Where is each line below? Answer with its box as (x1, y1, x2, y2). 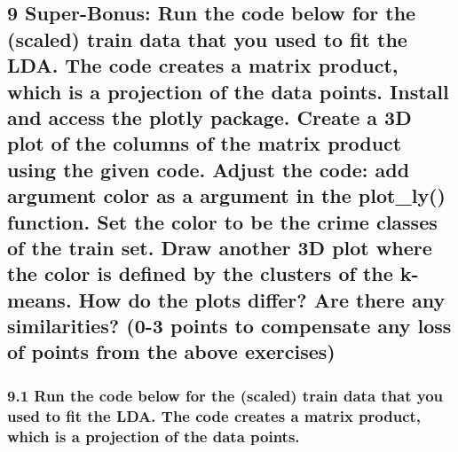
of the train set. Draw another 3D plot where (7, 233, 432, 261)
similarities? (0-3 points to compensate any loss (7, 312, 452, 339)
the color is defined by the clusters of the (7, 260, 393, 287)
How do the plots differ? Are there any (78, 285, 446, 313)
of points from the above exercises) (7, 338, 336, 365)
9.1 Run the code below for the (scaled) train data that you (7, 384, 444, 406)
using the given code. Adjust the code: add (7, 155, 410, 183)
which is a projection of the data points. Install (7, 77, 449, 105)
